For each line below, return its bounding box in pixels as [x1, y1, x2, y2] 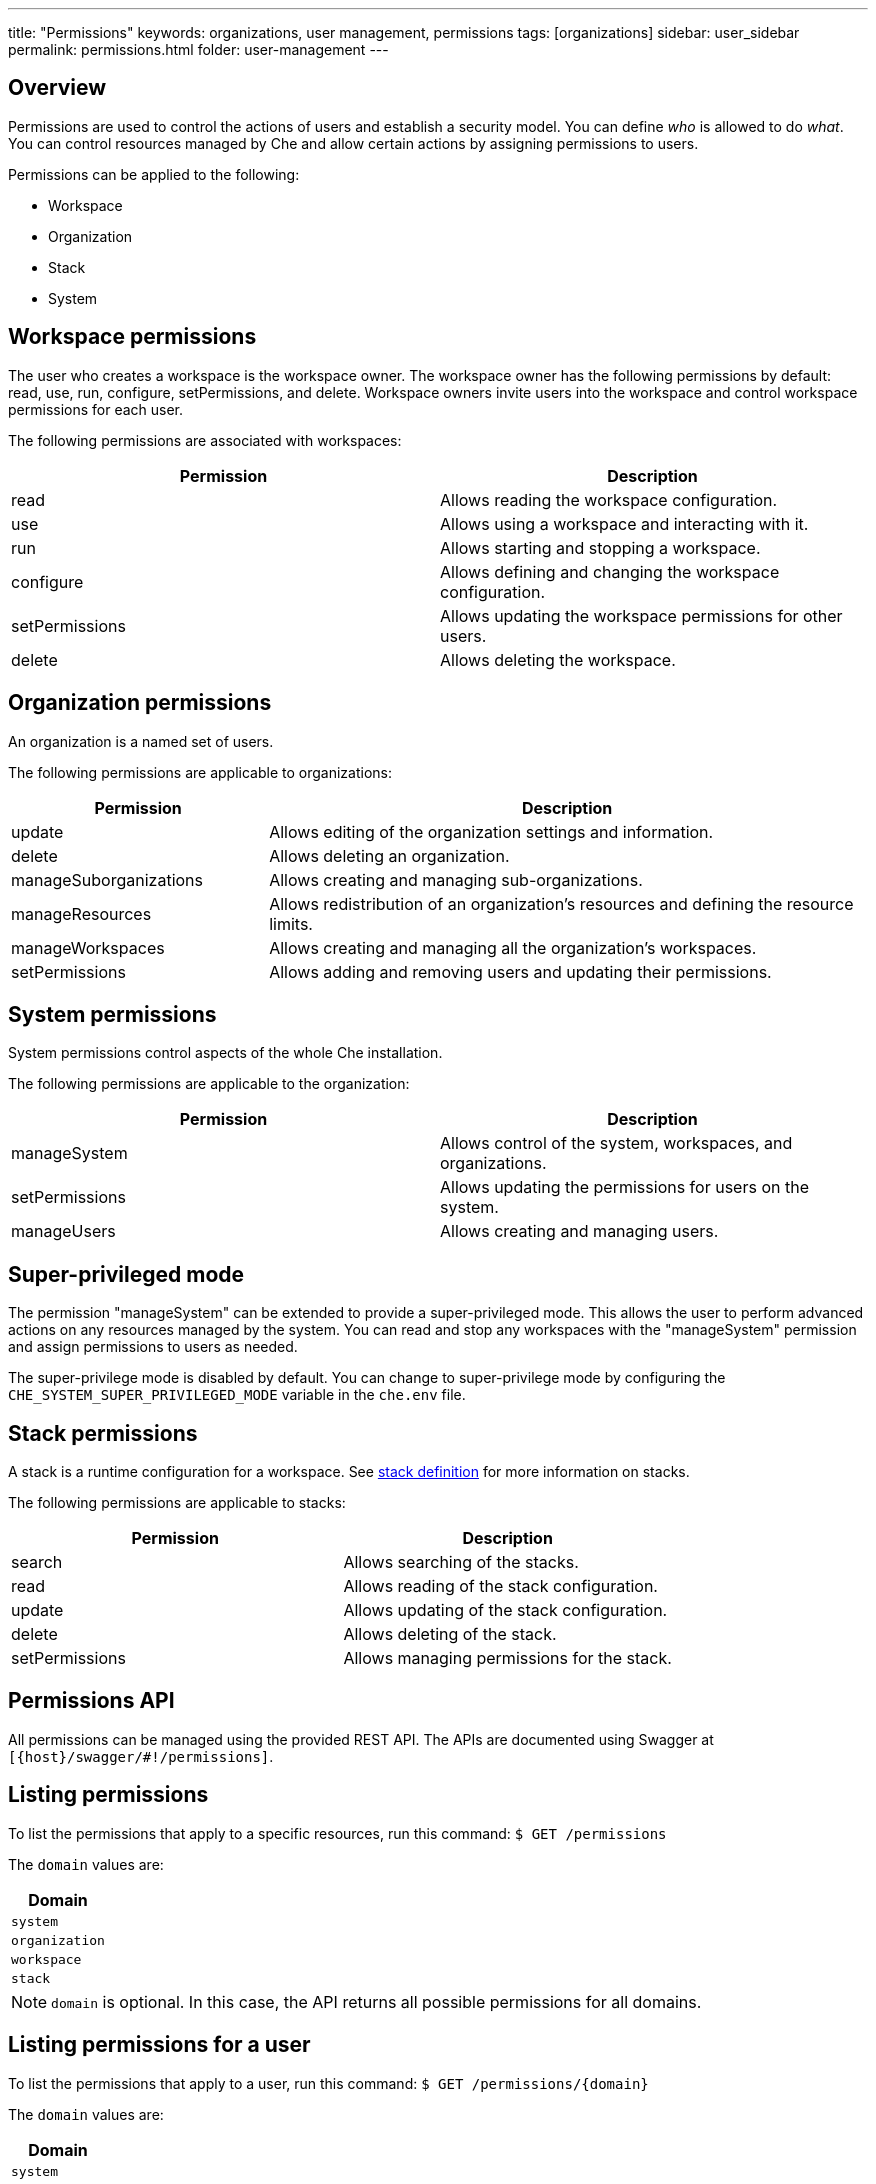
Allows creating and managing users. [440, 1221, 719, 1242]
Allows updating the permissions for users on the [440, 1177, 809, 1198]
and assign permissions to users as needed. [8, 1338, 298, 1356]
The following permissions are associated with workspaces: [8, 431, 402, 449]
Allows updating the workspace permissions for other [440, 605, 843, 626]
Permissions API [8, 1688, 175, 1714]
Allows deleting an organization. [269, 845, 510, 866]
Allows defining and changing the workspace [440, 561, 780, 582]
